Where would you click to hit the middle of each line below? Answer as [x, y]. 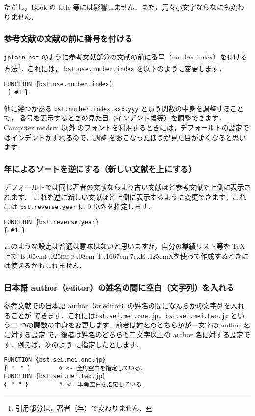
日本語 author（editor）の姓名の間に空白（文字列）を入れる [119, 287]
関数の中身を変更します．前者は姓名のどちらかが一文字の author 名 [142, 325]
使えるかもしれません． [48, 265]
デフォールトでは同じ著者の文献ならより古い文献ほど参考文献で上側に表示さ [127, 187]
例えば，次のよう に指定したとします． [80, 344]
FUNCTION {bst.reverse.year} [51, 222]
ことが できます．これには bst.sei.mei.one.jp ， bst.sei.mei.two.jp [119, 315]
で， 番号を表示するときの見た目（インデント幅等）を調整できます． [115, 118]
